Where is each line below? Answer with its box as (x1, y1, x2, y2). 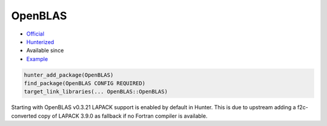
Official (26, 30, 45, 37)
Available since (26, 47, 64, 54)
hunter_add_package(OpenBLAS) (24, 71, 114, 78)
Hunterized (26, 38, 54, 45)
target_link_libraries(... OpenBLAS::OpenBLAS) (24, 88, 168, 95)
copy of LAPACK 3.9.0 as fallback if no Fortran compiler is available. (38, 112, 208, 119)
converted (11, 112, 37, 119)
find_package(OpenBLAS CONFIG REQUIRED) (24, 80, 145, 87)
